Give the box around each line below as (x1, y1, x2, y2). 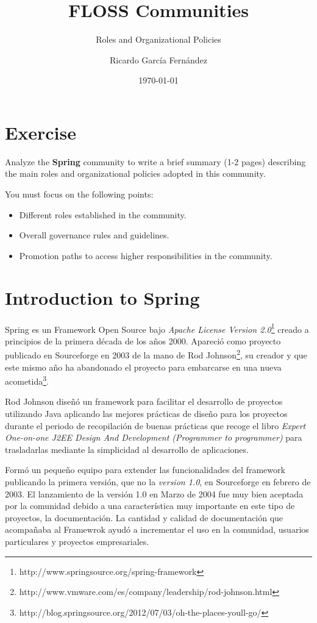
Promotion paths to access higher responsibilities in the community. (19, 249, 272, 262)
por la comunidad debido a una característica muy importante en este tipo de (5, 499, 295, 512)
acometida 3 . (5, 373, 49, 387)
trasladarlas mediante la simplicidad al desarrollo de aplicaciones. (5, 443, 249, 455)
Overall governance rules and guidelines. (19, 229, 169, 241)
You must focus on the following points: (5, 188, 154, 201)
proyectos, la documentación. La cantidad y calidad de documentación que (5, 511, 283, 524)
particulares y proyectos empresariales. (5, 535, 149, 547)
